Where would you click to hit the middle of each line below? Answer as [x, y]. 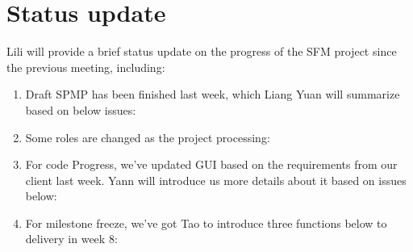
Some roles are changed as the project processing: [148, 137]
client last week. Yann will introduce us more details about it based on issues [216, 180]
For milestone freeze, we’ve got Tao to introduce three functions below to [206, 223]
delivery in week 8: [71, 239]
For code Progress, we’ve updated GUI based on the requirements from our [211, 164]
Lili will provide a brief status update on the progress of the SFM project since [202, 51]
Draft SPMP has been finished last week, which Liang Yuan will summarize [213, 94]
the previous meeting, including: [86, 67]
